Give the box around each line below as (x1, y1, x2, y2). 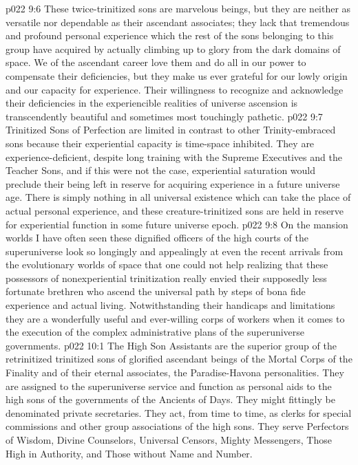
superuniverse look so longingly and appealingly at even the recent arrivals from (6, 244, 344, 258)
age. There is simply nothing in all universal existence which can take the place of (6, 190, 351, 204)
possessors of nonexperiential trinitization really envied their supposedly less (6, 270, 327, 285)
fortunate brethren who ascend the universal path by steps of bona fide (6, 284, 306, 299)
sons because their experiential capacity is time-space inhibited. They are (6, 136, 315, 150)
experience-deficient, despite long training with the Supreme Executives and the (6, 149, 342, 164)
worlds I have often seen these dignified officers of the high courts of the (6, 230, 308, 245)
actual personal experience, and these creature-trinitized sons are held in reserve (6, 203, 344, 217)
